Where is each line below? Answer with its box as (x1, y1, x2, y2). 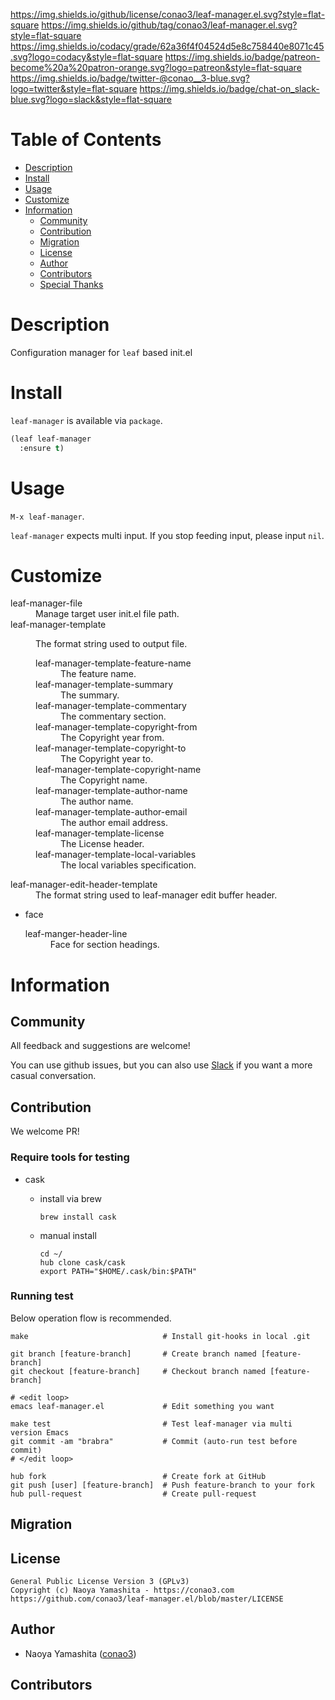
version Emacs (10, 1427, 70, 1438)
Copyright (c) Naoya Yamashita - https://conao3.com (10, 1585, 235, 1596)
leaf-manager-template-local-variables (35, 849, 197, 861)
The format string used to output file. (35, 638, 188, 650)
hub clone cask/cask (39, 1257, 126, 1268)
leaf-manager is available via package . (10, 414, 163, 426)
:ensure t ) (19, 443, 65, 453)
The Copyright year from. (60, 732, 165, 744)
